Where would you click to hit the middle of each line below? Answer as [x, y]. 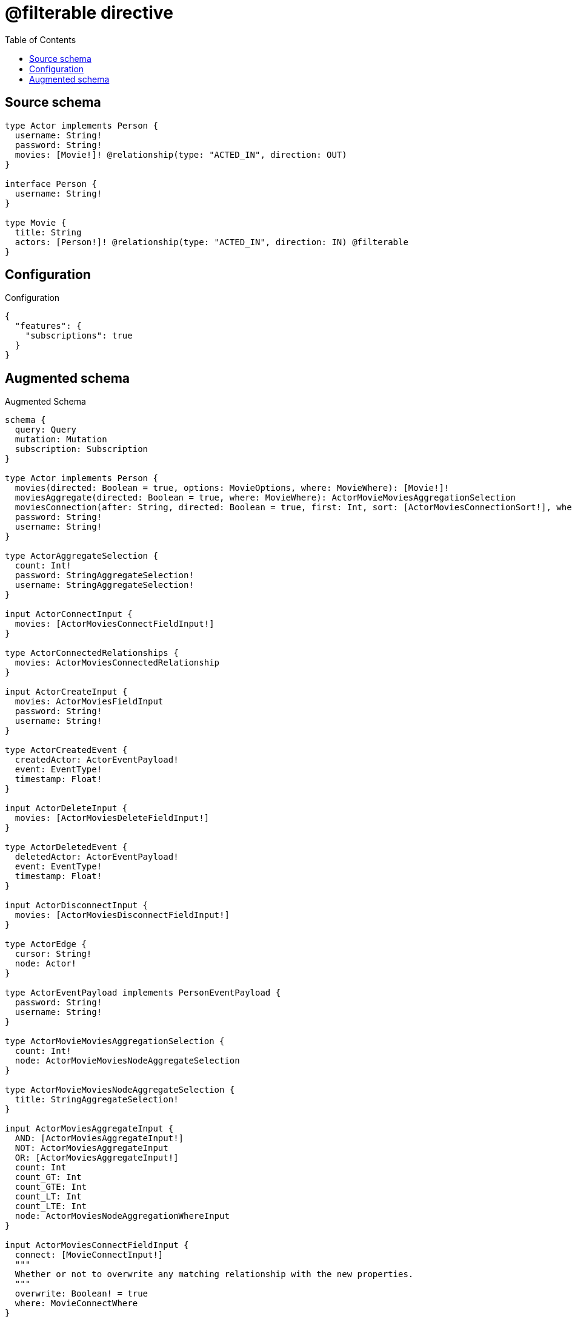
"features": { [48, 326]
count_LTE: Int [51, 1206]
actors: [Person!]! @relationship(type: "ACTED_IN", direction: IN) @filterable [211, 242]
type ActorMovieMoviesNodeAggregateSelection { [120, 1090]
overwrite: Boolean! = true [81, 1294]
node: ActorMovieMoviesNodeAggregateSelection [127, 1061]
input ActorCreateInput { [66, 692]
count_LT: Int [48, 1197]
